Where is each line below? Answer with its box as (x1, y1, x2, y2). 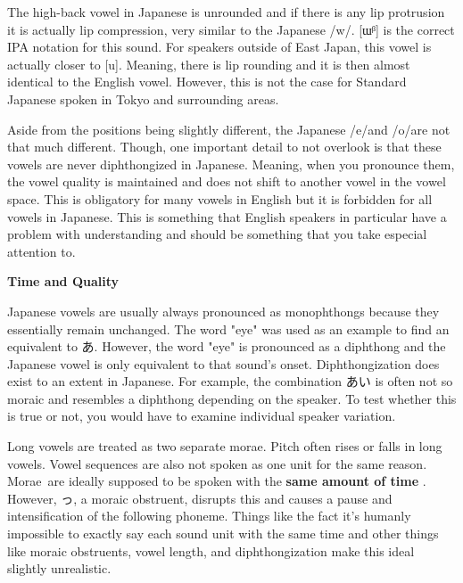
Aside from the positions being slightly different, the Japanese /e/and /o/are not (7, 119, 451, 138)
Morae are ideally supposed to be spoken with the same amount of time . (7, 472, 426, 490)
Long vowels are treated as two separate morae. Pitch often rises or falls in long (7, 437, 442, 456)
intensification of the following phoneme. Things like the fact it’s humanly (7, 506, 411, 525)
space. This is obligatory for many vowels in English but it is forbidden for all (7, 189, 433, 208)
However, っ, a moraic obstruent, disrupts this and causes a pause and (7, 489, 393, 507)
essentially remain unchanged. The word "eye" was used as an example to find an (7, 319, 450, 338)
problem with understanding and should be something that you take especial (7, 225, 427, 243)
